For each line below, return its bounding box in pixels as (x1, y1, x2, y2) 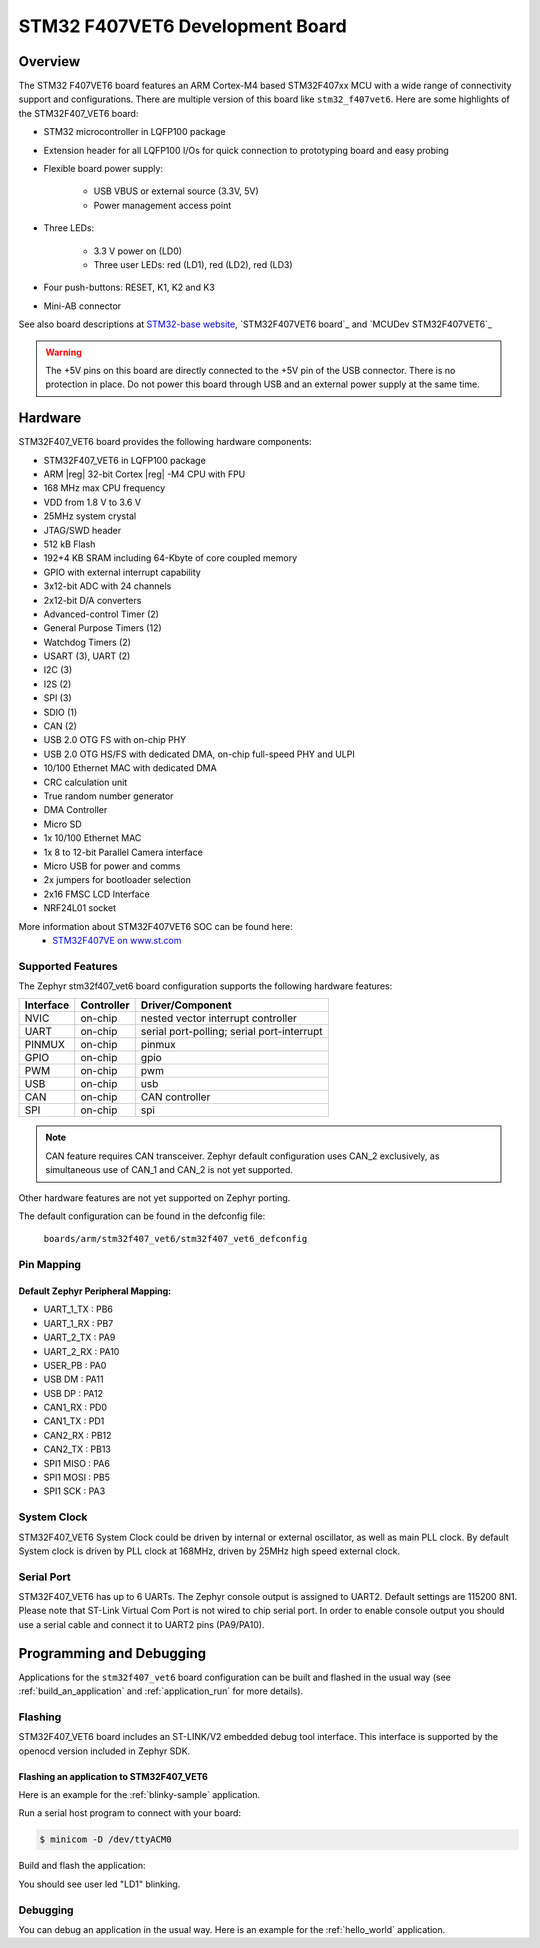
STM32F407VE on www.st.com (52, 934, 182, 946)
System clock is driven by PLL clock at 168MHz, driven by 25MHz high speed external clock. (18, 1545, 400, 1557)
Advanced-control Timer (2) (43, 608, 160, 620)
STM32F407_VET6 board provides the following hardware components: (18, 436, 312, 448)
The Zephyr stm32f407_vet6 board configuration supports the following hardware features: (18, 980, 393, 992)
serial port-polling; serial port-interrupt (140, 1025, 324, 1039)
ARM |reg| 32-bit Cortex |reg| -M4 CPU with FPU (43, 468, 246, 480)
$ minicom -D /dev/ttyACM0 (39, 1834, 172, 1845)
